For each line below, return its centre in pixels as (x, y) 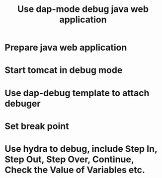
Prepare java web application (66, 48)
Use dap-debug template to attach (77, 93)
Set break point (37, 126)
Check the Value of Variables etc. (75, 170)
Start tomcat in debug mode (64, 70)
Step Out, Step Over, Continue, (69, 159)
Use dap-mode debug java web (83, 9)
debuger (23, 103)
